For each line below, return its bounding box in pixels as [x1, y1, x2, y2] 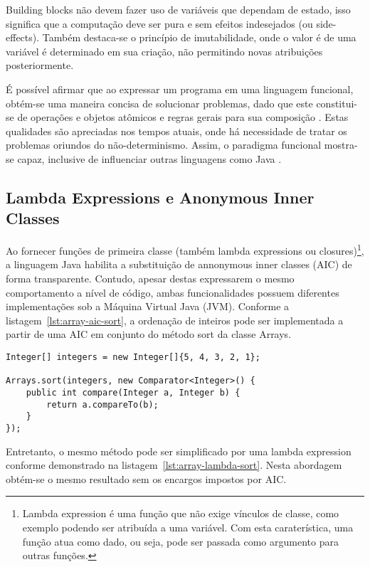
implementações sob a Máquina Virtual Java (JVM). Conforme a [6, 299, 290, 314]
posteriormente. [6, 58, 74, 73]
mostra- [324, 137, 358, 152]
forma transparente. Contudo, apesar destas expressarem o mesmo [6, 270, 295, 285]
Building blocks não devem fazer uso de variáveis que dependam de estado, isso [6, 2, 351, 16]
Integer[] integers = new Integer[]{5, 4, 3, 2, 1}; [6, 351, 260, 362]
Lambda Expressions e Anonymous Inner [6, 186, 314, 208]
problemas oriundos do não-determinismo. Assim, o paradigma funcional [6, 137, 322, 152]
